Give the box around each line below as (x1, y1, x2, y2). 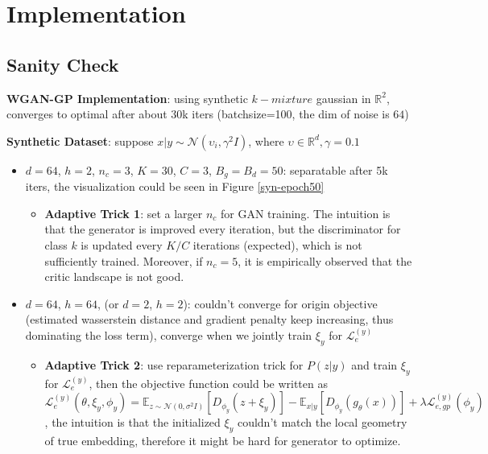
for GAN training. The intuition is (221, 204, 391, 221)
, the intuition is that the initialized (44, 414, 221, 431)
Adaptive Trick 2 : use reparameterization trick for (44, 356, 304, 373)
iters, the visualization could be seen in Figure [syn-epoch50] (25, 178, 325, 195)
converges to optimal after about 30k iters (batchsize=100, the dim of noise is (6, 105, 390, 122)
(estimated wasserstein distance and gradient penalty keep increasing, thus (25, 311, 394, 328)
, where (248, 132, 284, 149)
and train (351, 356, 398, 373)
